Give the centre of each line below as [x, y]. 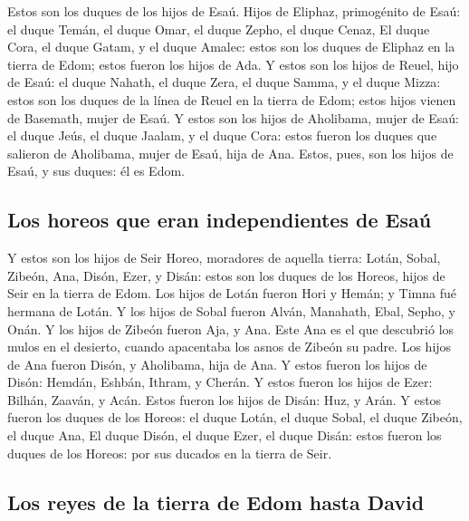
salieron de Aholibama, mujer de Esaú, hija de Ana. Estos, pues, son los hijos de [230, 153]
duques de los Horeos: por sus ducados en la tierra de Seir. [170, 453]
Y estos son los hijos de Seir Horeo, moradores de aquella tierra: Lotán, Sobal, [224, 258]
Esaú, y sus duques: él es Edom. [96, 171]
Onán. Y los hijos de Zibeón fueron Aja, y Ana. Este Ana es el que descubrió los [231, 328]
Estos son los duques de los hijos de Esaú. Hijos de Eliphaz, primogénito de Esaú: [234, 11]
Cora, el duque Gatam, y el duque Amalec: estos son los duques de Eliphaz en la [231, 47]
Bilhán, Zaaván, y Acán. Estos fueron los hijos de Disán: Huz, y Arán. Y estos [225, 399]
